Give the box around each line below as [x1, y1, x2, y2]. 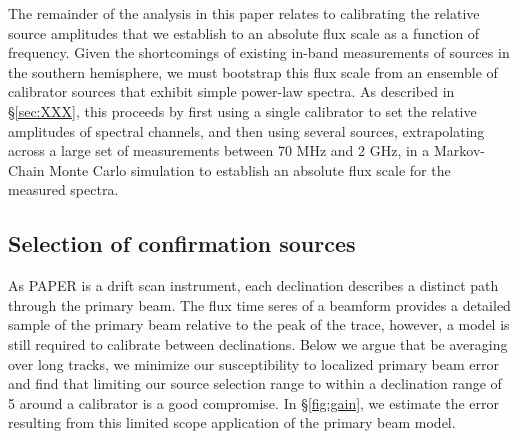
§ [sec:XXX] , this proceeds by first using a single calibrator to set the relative [8, 100, 477, 121]
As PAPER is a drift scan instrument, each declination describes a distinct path [8, 275, 499, 296]
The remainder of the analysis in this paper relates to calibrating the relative [8, 3, 480, 23]
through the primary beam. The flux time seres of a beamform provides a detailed [8, 294, 511, 315]
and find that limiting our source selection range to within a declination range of [8, 373, 502, 394]
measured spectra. [8, 179, 119, 200]
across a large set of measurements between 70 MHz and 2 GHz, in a [8, 140, 430, 161]
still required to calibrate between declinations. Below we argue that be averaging [8, 333, 508, 354]
